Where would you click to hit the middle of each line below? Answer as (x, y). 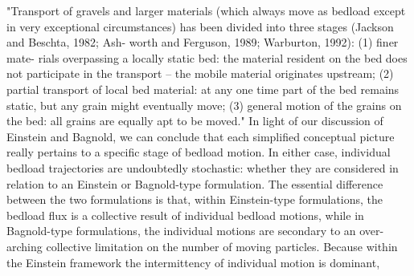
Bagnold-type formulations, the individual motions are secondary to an (181, 231)
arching (25, 246)
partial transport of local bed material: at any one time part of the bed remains (203, 89)
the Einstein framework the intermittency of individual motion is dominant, (193, 262)
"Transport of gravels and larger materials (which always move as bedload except (206, 10)
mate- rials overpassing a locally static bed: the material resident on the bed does (207, 57)
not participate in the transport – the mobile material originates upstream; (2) (200, 73)
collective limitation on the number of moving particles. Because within (222, 246)
